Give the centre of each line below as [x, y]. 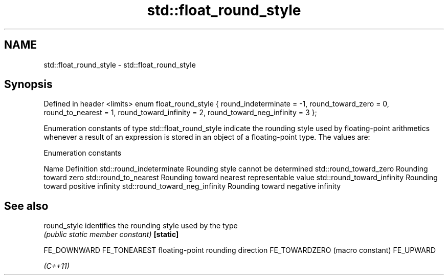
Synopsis [28, 84]
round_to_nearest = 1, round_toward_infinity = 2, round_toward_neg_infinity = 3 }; [180, 113]
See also [26, 206]
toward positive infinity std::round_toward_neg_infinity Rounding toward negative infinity [192, 186]
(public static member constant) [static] [111, 234]
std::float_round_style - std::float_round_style [120, 65]
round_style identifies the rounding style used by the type [141, 226]
